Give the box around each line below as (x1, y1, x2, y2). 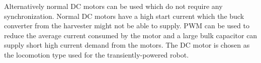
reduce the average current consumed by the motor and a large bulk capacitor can (4, 30, 257, 40)
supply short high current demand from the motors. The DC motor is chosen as (4, 40, 250, 50)
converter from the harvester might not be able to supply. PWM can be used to (4, 20, 249, 31)
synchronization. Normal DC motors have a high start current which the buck (4, 10, 244, 21)
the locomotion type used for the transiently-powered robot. (4, 49, 189, 60)
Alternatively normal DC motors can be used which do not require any (4, 1, 223, 11)
